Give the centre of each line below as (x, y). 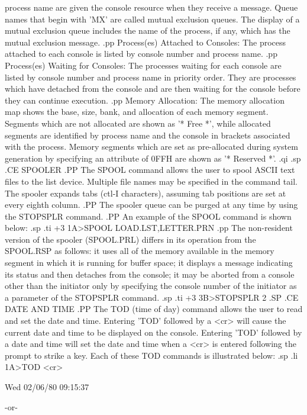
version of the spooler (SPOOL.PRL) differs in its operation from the (130, 239)
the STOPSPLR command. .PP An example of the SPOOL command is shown (148, 216)
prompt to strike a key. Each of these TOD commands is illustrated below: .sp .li (151, 355)
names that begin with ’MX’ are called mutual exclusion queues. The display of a (152, 19)
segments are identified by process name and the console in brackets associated (148, 135)
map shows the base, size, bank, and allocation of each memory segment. (137, 112)
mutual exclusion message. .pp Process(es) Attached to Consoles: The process (146, 42)
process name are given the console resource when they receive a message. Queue (151, 7)
